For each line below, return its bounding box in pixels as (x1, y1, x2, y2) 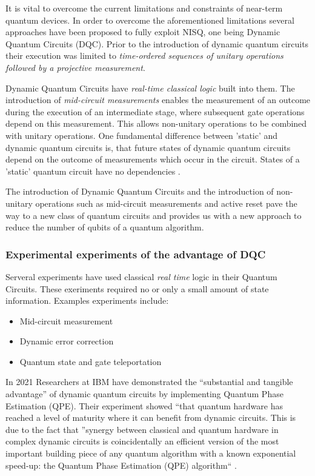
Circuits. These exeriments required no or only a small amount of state (5, 282, 269, 295)
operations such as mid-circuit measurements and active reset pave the (35, 196, 297, 209)
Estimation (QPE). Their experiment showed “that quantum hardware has (5, 399, 283, 412)
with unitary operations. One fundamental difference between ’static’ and (5, 129, 278, 141)
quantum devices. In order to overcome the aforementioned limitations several (5, 13, 294, 26)
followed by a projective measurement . (5, 61, 145, 73)
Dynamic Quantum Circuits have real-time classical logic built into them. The (5, 81, 295, 94)
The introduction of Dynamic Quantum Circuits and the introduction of (5, 185, 274, 198)
